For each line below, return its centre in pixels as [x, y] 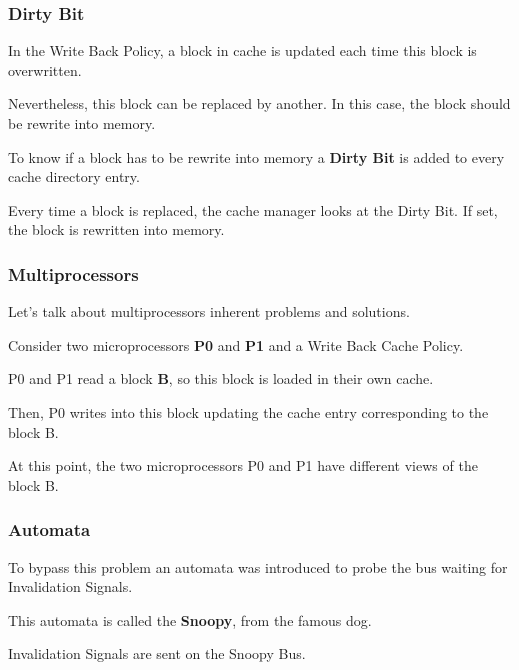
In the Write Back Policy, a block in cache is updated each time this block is [242, 50]
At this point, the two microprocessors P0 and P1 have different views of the [243, 465]
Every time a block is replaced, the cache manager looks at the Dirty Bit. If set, [253, 209]
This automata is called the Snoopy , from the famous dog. [190, 619]
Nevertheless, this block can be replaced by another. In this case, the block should [259, 103]
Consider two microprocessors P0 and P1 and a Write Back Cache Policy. [236, 344]
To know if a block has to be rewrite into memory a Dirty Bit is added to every [256, 156]
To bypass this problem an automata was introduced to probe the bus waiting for [258, 566]
